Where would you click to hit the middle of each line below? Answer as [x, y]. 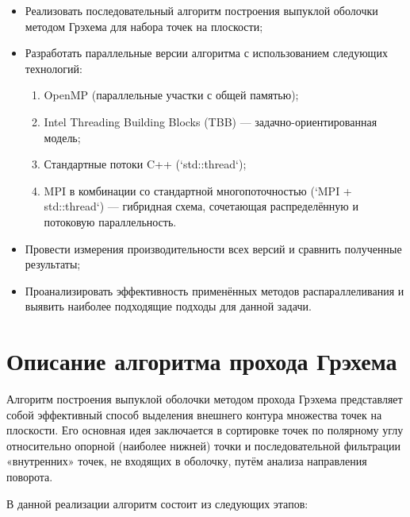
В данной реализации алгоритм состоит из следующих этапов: [157, 503]
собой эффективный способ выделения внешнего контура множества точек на [194, 414]
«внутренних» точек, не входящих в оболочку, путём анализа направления [187, 461]
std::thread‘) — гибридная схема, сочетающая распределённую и [201, 206]
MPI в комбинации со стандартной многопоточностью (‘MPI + [198, 190]
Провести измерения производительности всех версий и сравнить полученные [213, 248]
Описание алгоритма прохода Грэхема [202, 361]
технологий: [54, 68]
